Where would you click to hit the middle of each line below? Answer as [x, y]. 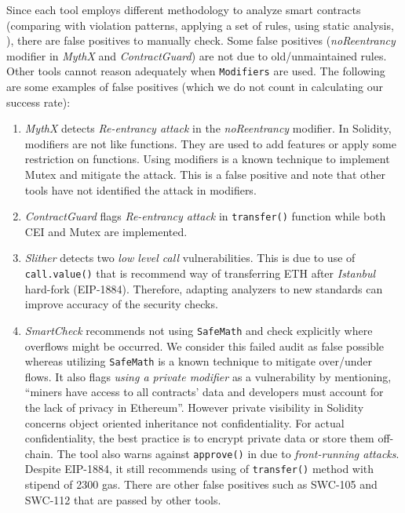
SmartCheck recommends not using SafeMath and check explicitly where [199, 330]
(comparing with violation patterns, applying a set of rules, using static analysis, [200, 25]
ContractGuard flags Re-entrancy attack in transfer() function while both [205, 216]
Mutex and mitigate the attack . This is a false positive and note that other [205, 174]
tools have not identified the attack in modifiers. [140, 189]
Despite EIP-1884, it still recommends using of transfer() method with [199, 469]
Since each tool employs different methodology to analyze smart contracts [184, 9]
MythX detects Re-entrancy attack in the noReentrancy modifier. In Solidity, [208, 128]
